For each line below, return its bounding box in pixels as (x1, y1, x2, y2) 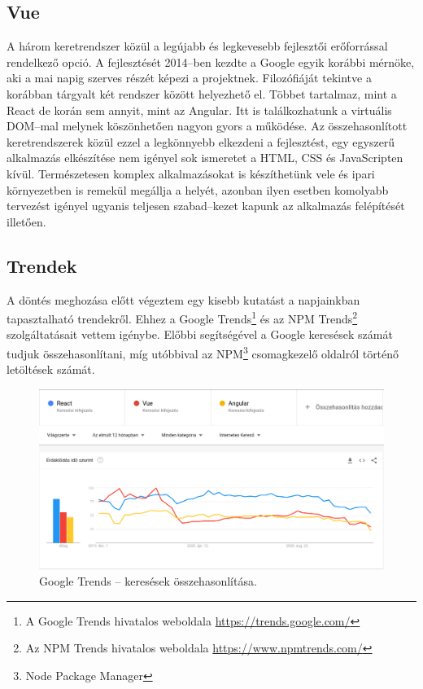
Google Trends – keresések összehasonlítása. (39, 572, 257, 589)
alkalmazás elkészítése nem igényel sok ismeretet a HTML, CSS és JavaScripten (7, 149, 403, 166)
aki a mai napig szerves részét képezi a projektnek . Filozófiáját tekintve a (7, 69, 372, 86)
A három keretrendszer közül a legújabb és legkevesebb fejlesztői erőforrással (7, 37, 388, 55)
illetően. (7, 213, 46, 230)
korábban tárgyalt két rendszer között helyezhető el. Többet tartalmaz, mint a (7, 85, 397, 102)
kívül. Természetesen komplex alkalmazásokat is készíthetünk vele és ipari (7, 165, 375, 182)
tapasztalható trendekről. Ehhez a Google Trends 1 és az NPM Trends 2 (7, 308, 358, 327)
